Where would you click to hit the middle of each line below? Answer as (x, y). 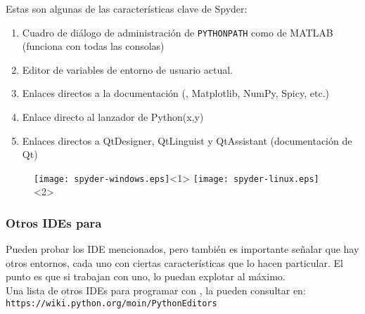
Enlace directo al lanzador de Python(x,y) (113, 117)
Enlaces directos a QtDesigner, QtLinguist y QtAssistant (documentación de (187, 140)
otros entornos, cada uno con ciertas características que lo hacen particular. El (174, 262)
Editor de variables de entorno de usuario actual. (127, 69)
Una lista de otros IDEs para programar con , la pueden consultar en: (156, 290)
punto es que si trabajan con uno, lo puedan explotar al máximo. (146, 276)
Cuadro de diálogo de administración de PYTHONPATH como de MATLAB (178, 32)
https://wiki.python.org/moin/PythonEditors (111, 303)
